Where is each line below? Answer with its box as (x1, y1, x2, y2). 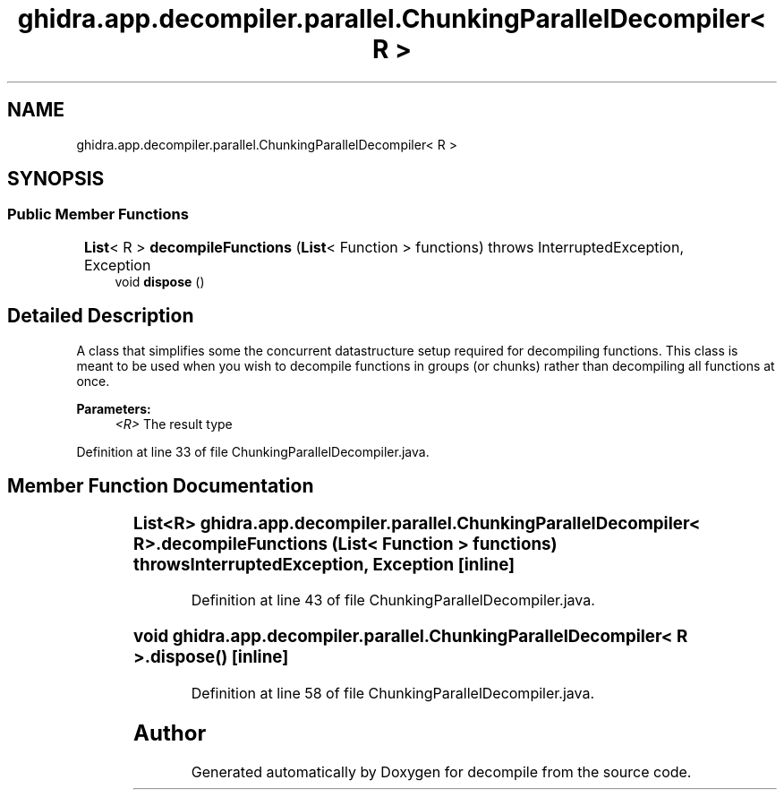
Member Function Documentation (7, 475, 314, 498)
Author (133, 719, 207, 746)
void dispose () (115, 273, 205, 289)
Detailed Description (7, 304, 194, 328)
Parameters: (76, 400, 151, 416)
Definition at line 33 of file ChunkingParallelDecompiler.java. (76, 443, 430, 459)
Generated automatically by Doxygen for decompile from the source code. (191, 763, 692, 782)
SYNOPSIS (7, 167, 105, 191)
